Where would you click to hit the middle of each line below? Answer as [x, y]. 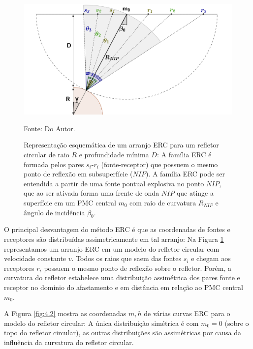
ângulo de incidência [54, 212]
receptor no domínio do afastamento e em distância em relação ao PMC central [124, 287]
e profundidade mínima [114, 155]
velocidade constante [35, 258]
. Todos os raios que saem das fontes [126, 258]
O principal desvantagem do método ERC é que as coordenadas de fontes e [117, 229]
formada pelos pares [54, 164]
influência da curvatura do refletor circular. [69, 342]
